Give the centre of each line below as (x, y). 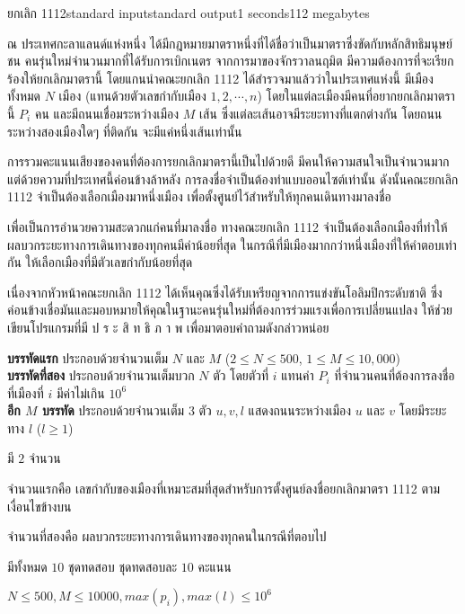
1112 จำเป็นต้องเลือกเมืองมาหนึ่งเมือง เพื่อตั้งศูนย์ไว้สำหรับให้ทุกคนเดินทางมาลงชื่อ (199, 196)
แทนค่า (298, 375)
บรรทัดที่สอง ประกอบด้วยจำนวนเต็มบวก (101, 375)
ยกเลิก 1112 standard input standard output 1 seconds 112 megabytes (189, 13)
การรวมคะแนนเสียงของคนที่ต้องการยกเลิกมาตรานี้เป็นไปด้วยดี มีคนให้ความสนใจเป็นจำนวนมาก (228, 161)
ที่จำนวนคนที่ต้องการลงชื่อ (395, 375)
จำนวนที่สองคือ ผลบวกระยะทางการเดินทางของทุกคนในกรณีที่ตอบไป (167, 536)
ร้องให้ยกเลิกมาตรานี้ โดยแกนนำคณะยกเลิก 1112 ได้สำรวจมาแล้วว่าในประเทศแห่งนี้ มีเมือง (220, 78)
